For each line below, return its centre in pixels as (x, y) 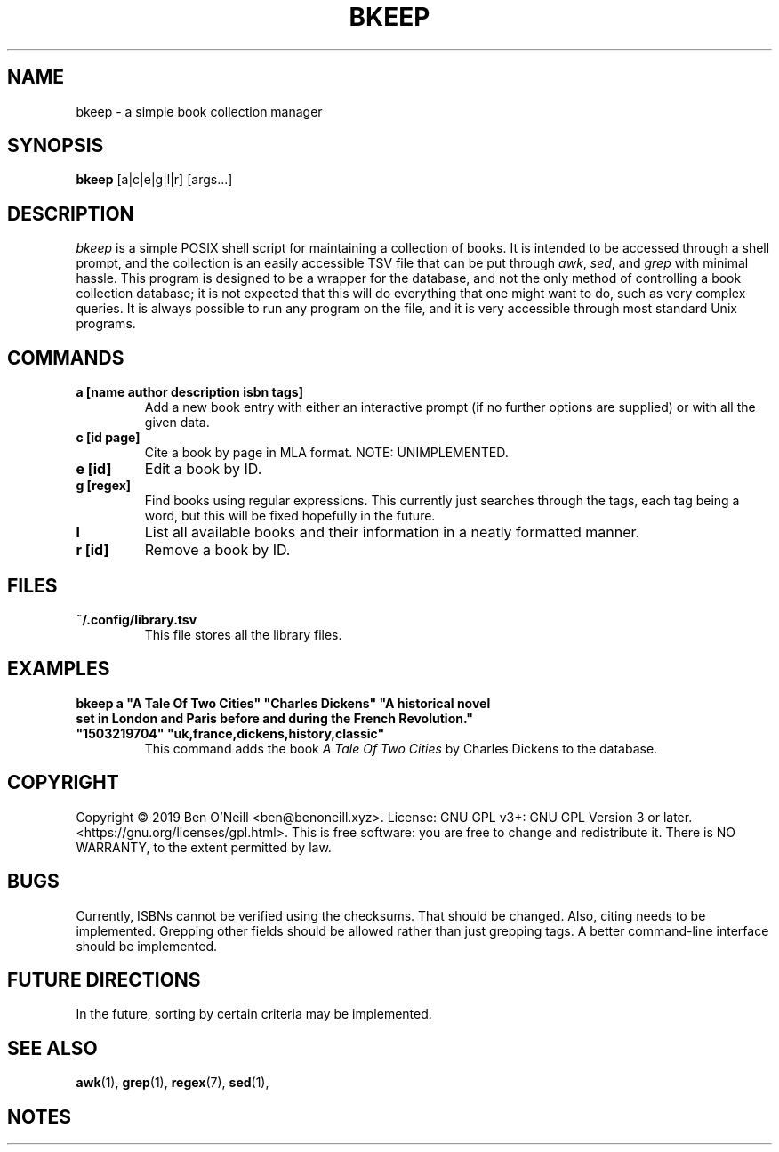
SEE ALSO (52, 1048)
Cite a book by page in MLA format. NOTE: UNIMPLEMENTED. (326, 453)
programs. (106, 324)
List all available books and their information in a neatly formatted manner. (392, 532)
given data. (177, 423)
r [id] (92, 550)
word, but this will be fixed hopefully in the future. (290, 516)
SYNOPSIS (56, 146)
